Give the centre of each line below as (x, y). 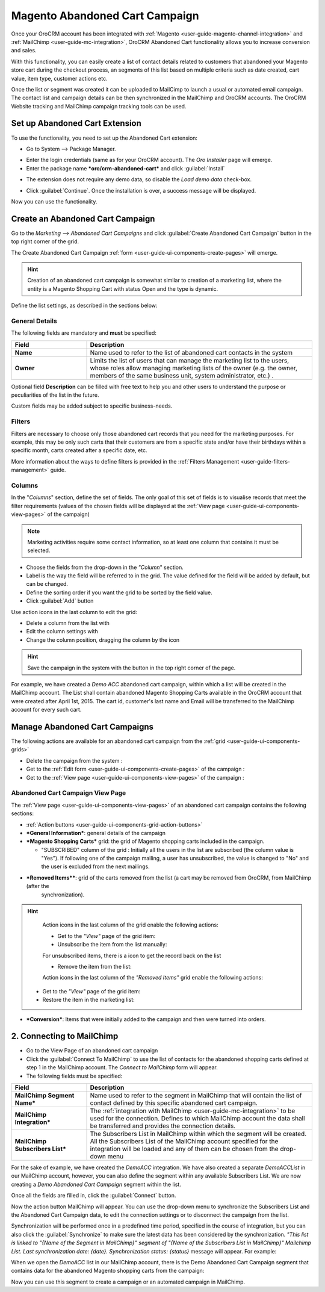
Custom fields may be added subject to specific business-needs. (92, 406)
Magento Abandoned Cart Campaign (105, 16)
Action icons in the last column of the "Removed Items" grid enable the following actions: (153, 978)
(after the (38, 886)
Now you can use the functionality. (54, 201)
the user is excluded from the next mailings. (95, 866)
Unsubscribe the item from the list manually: (112, 945)
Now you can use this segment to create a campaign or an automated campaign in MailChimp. (128, 1282)
